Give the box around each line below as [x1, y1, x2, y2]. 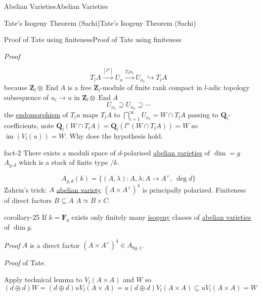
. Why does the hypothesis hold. [65, 130, 163, 141]
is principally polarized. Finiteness [142, 184, 246, 194]
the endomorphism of [4, 109, 68, 120]
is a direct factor [30, 240, 80, 250]
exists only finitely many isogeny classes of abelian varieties [71, 211, 251, 222]
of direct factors [4, 195, 52, 205]
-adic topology [206, 82, 250, 93]
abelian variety [56, 184, 101, 194]
